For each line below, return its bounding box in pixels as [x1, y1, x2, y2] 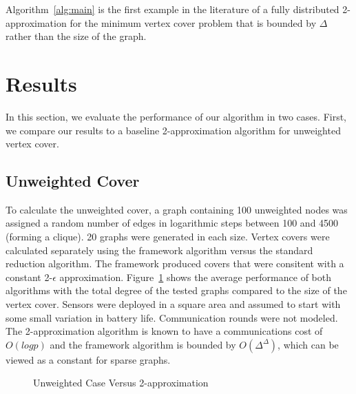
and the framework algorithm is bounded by [50, 337, 236, 351]
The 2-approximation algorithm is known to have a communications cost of [6, 324, 323, 338]
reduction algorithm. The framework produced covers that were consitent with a [6, 256, 344, 271]
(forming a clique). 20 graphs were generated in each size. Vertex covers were [6, 229, 330, 244]
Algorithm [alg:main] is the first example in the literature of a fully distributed [6, 2, 339, 16]
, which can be [278, 337, 339, 351]
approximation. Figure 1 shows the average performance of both [59, 269, 331, 284]
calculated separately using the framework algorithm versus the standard [6, 242, 313, 257]
